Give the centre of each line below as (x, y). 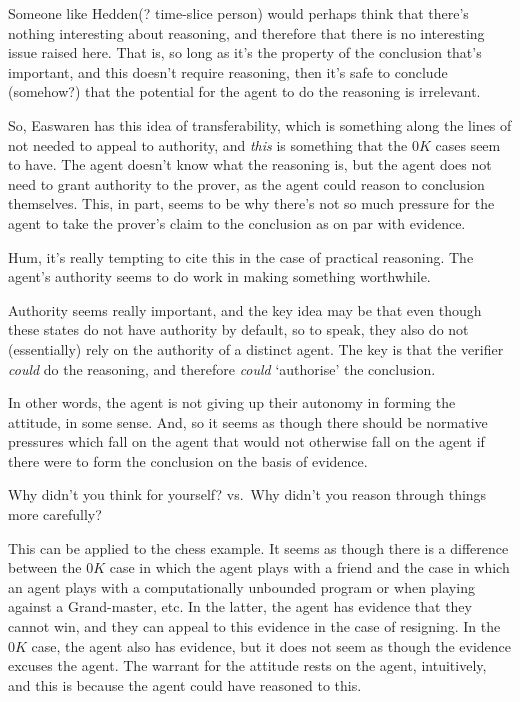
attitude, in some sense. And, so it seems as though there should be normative (248, 421)
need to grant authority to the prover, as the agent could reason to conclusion (246, 183)
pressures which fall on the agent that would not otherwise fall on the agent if (246, 441)
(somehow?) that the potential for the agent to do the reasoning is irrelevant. (244, 91)
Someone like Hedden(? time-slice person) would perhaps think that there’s (238, 13)
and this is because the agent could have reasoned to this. (185, 684)
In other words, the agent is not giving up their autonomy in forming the (232, 402)
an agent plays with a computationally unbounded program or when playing (241, 586)
